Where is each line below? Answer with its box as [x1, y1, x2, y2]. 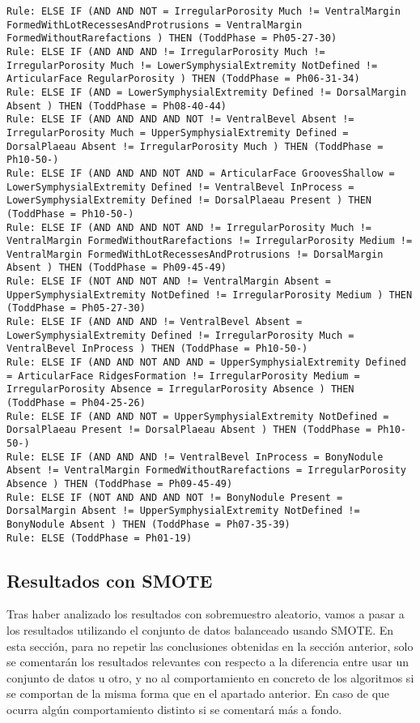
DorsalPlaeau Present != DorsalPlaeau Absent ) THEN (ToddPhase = [6, 424, 372, 436]
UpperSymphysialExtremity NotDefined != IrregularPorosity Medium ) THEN [6, 289, 413, 301]
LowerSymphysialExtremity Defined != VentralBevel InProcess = [6, 181, 354, 193]
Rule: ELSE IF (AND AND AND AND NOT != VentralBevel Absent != [6, 113, 354, 126]
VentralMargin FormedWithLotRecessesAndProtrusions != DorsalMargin [6, 248, 384, 260]
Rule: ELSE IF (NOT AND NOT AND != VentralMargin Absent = [6, 276, 331, 288]
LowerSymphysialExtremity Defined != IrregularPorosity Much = [6, 329, 354, 341]
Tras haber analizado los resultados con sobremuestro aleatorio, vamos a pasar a [6, 605, 405, 622]
